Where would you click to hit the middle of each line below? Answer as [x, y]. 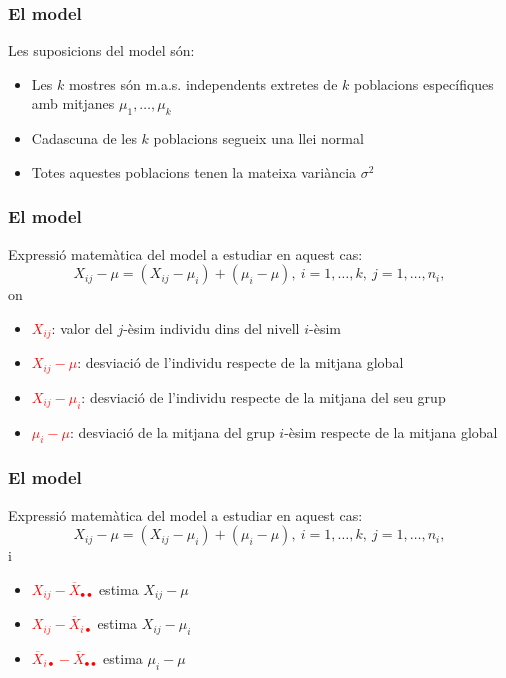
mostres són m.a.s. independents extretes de [203, 83]
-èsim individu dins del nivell [211, 327]
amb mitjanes [73, 103]
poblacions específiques [423, 83]
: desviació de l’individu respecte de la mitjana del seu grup [263, 396]
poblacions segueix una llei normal [258, 138]
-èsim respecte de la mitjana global [391, 431]
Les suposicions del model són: [101, 50]
